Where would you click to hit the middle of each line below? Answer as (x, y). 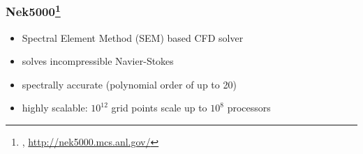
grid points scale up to (159, 108)
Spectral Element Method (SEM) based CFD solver (133, 37)
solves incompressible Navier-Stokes (98, 61)
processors (249, 108)
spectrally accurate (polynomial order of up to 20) (129, 84)
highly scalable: (55, 108)
